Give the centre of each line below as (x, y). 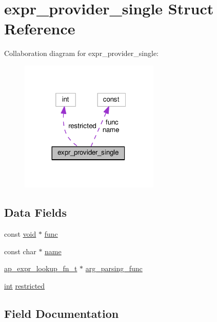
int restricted (25, 285)
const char (20, 251)
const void (20, 233)
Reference (40, 29)
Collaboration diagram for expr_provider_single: (81, 53)
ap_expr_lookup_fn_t (41, 268)
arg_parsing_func (114, 268)
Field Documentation (62, 313)
